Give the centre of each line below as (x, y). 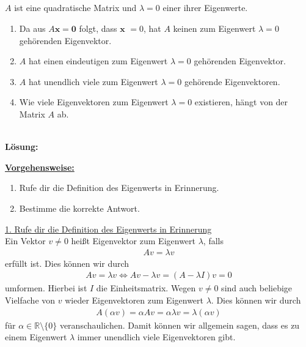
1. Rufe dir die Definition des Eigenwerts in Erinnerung (108, 229)
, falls (213, 241)
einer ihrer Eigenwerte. (205, 8)
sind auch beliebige (257, 288)
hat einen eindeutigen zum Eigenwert (98, 61)
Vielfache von (30, 300)
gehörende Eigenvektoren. (232, 81)
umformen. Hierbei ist (46, 288)
